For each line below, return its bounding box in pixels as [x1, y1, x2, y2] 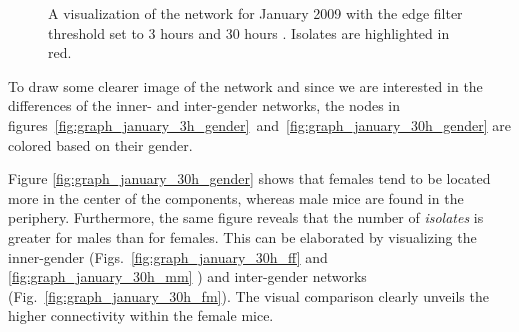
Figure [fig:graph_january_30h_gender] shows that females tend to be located [8, 168, 491, 189]
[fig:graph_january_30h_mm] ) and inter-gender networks [8, 266, 367, 287]
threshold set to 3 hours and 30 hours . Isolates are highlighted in [48, 22, 450, 43]
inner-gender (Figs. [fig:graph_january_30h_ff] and [8, 246, 328, 267]
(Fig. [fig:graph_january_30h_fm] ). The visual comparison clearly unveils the [8, 285, 489, 306]
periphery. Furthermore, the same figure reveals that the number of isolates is [8, 207, 484, 228]
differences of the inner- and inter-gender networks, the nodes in [8, 95, 401, 116]
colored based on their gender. [8, 134, 193, 155]
